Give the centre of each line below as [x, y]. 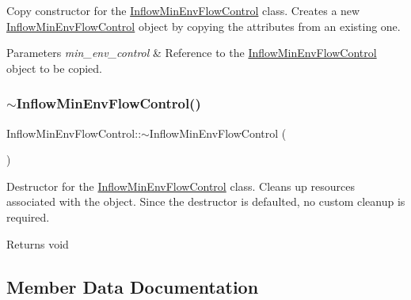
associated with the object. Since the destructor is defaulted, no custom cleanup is [206, 201]
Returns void [38, 243]
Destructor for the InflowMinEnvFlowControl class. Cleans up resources [181, 186]
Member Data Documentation [133, 286]
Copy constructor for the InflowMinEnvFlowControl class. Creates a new [183, 10]
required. [28, 216]
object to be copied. [54, 68]
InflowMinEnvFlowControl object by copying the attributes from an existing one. [204, 26]
